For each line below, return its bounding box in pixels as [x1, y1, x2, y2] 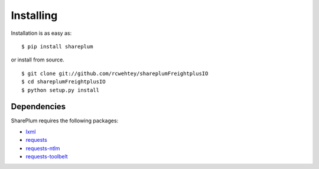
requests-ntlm [25, 145, 60, 152]
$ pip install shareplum [21, 43, 93, 50]
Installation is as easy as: [11, 30, 72, 37]
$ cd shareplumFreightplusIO [21, 79, 106, 85]
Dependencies [11, 102, 66, 112]
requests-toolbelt [25, 152, 68, 160]
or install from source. [11, 56, 64, 63]
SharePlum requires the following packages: [11, 117, 119, 124]
